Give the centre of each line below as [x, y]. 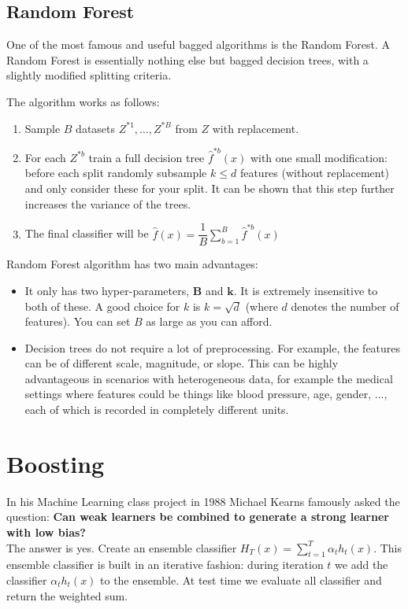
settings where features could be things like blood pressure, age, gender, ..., [206, 394]
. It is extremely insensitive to [306, 290]
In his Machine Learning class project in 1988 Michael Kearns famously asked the [203, 501]
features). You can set [78, 321]
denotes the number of [345, 306]
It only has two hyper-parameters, [107, 290]
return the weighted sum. [67, 595]
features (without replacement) [315, 173]
